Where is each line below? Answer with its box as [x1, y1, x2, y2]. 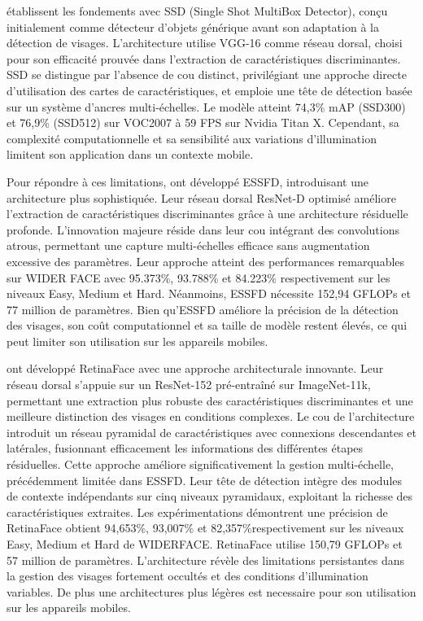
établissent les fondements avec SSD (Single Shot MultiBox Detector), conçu [7, 2, 388, 19]
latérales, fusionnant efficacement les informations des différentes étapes [7, 440, 364, 457]
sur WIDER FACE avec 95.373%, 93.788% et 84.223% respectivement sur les [7, 269, 390, 286]
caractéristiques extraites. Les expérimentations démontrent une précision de [7, 503, 388, 520]
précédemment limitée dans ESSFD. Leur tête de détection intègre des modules [7, 471, 403, 488]
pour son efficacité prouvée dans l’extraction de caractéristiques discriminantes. [7, 50, 401, 67]
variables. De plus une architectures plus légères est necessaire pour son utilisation [7, 583, 416, 600]
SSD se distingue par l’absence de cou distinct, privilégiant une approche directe [7, 66, 407, 83]
